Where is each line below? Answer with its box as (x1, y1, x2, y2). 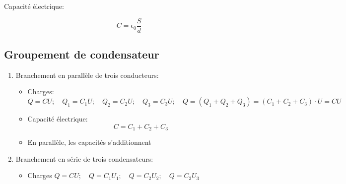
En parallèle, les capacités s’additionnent (27, 137, 151, 147)
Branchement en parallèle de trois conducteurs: (15, 69, 159, 80)
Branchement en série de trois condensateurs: (15, 153, 153, 164)
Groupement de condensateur (4, 47, 159, 62)
